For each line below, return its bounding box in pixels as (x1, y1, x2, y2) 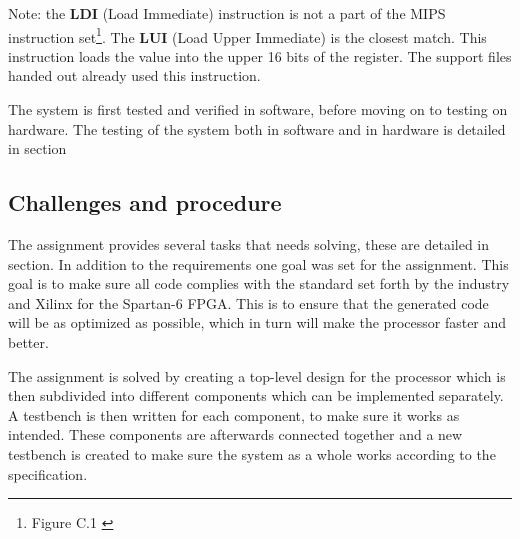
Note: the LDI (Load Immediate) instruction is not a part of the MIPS (8, 3, 446, 23)
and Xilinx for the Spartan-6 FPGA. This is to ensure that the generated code (8, 292, 489, 313)
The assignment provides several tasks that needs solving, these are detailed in (8, 234, 490, 255)
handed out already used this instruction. (8, 65, 261, 86)
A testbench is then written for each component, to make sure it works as (8, 404, 460, 425)
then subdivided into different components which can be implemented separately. (8, 385, 504, 406)
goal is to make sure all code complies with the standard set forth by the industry (8, 273, 510, 294)
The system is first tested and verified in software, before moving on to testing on (8, 99, 508, 120)
